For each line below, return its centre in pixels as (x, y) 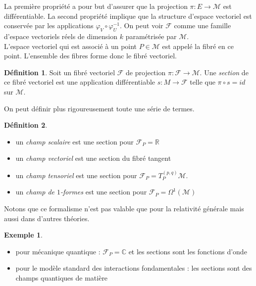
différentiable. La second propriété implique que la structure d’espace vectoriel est (128, 16)
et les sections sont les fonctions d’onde (188, 251)
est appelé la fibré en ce (198, 46)
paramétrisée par (151, 36)
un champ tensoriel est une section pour (76, 175)
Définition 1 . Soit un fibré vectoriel (60, 72)
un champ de (35, 192)
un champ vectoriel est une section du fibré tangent (93, 158)
